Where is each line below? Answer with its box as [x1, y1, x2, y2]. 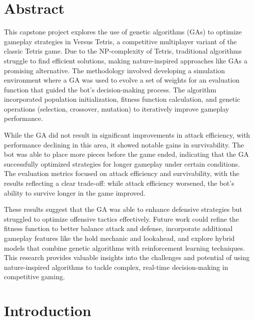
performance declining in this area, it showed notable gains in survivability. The [4, 139, 244, 149]
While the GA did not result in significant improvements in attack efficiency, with [4, 130, 250, 140]
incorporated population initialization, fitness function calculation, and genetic [4, 94, 240, 104]
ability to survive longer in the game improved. [4, 187, 145, 198]
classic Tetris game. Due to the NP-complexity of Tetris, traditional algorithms [4, 46, 242, 56]
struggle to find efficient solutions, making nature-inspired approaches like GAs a [4, 55, 248, 65]
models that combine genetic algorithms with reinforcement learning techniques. [4, 242, 245, 253]
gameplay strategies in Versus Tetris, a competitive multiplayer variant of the [4, 36, 237, 46]
